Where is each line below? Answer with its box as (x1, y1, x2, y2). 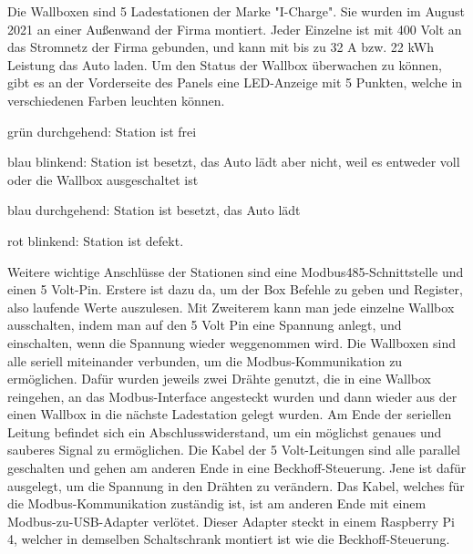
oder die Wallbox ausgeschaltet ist (7, 169, 199, 189)
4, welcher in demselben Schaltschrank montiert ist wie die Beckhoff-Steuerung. (7, 529, 450, 549)
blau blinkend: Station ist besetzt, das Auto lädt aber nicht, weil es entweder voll (7, 152, 460, 171)
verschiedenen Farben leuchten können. (7, 90, 225, 109)
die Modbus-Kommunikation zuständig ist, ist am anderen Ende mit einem (7, 494, 427, 513)
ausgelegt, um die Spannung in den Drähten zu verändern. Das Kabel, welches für (7, 476, 465, 495)
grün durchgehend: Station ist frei (7, 121, 197, 140)
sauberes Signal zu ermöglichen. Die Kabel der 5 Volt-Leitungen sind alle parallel (7, 440, 461, 459)
